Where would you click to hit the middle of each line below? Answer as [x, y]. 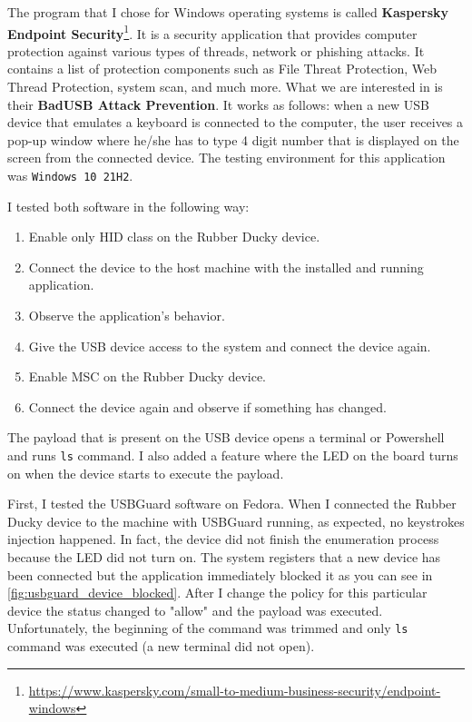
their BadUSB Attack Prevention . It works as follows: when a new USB [218, 104]
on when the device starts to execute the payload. [146, 473]
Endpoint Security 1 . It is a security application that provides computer [212, 32]
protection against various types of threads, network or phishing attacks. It [216, 50]
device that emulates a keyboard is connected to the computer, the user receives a [236, 122]
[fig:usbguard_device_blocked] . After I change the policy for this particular [217, 593]
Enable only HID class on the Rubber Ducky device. [174, 237]
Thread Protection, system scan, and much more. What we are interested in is [225, 87]
